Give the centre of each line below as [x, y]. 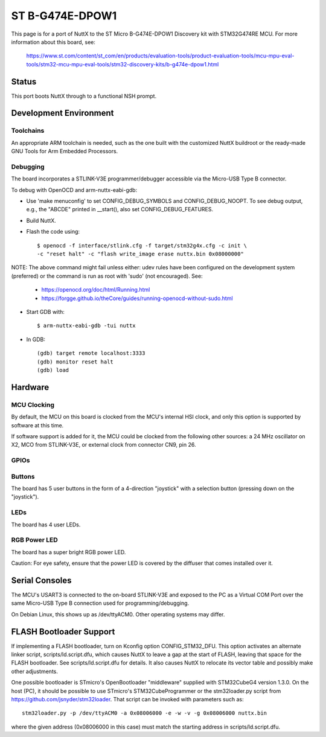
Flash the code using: [53, 232]
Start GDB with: [45, 312]
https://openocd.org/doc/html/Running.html [96, 290]
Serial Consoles [41, 580]
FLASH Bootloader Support [63, 632]
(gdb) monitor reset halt [75, 362]
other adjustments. [35, 671]
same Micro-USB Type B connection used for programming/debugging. [100, 603]
